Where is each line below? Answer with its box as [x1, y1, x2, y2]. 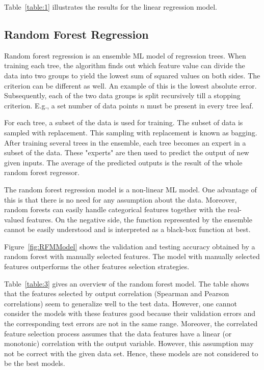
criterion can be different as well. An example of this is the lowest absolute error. [4, 80, 257, 91]
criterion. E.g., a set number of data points [4, 100, 138, 110]
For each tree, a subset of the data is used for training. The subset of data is [4, 117, 243, 128]
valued [4, 214, 24, 224]
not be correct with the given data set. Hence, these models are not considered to [4, 348, 258, 358]
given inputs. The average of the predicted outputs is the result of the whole [4, 157, 243, 167]
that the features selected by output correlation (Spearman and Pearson [4, 288, 229, 299]
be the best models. [4, 358, 65, 368]
